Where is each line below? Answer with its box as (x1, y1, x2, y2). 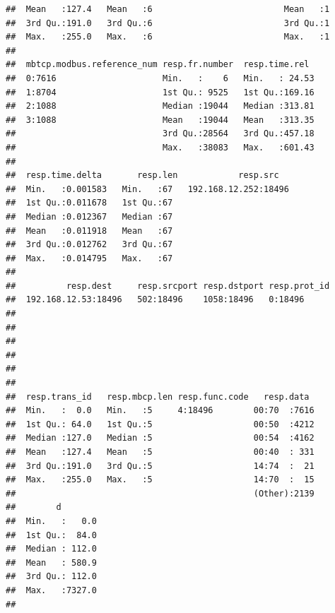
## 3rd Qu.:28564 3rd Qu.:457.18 (6, 129, 315, 139)
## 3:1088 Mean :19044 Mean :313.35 (6, 114, 315, 125)
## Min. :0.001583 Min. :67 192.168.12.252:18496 (6, 184, 289, 194)
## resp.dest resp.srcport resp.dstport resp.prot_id (6, 280, 330, 291)
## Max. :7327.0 (6, 585, 97, 595)
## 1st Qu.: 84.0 (6, 530, 97, 540)
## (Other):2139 (6, 488, 315, 499)
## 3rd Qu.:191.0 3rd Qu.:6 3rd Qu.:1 (6, 18, 330, 28)
